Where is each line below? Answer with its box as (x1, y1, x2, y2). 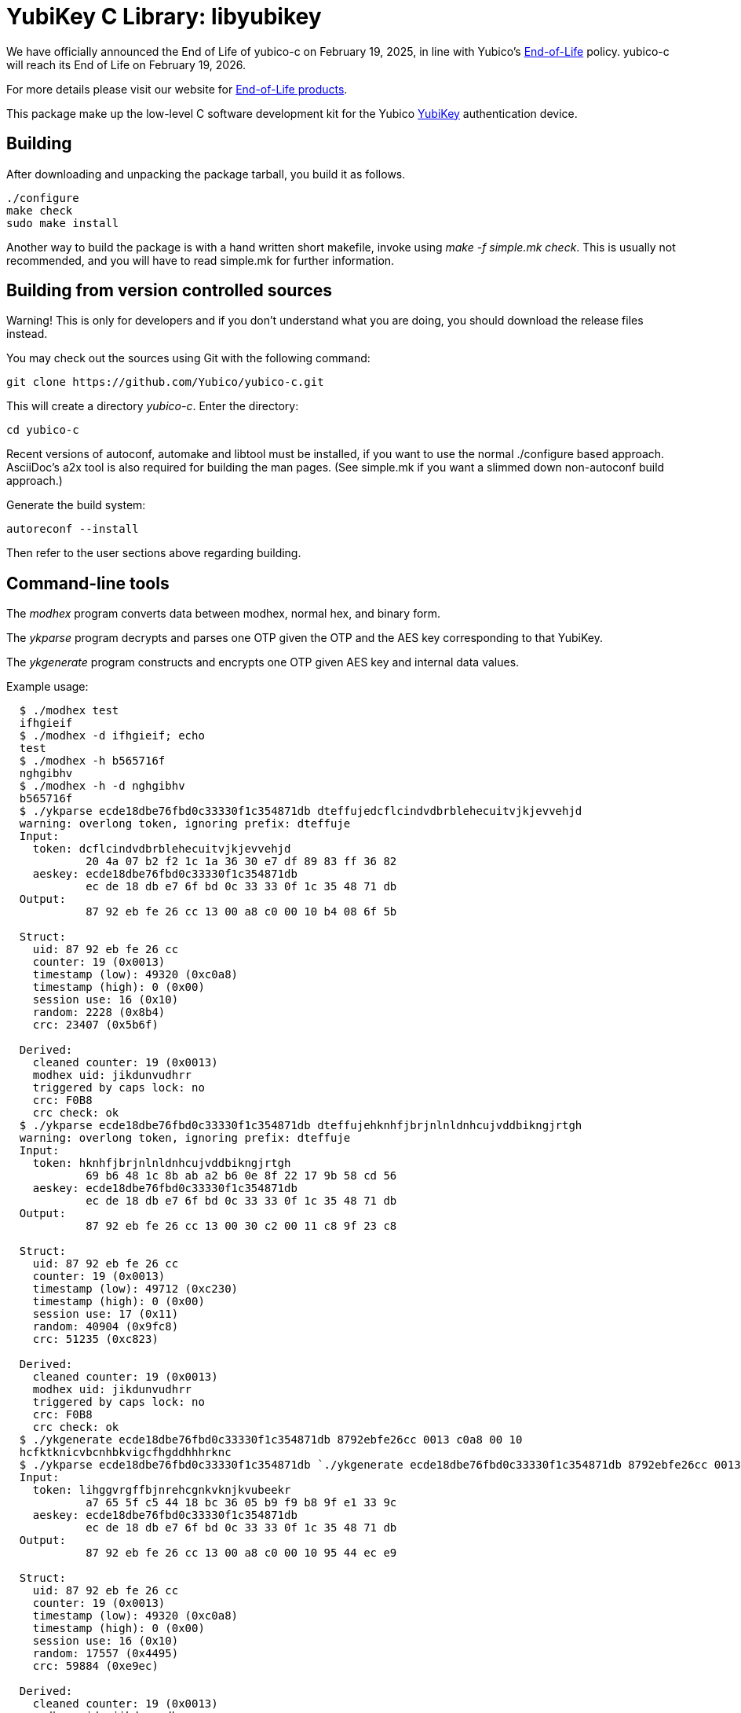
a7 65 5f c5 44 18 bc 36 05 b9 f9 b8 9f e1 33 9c (86, 1496, 397, 1509)
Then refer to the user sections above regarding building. (6, 546, 301, 560)
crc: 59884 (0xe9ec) (32, 1660, 159, 1673)
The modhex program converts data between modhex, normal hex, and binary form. (6, 607, 441, 621)
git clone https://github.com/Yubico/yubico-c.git (6, 376, 324, 389)
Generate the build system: (6, 498, 146, 512)
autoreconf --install (6, 523, 139, 536)
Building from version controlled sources (6, 281, 333, 301)
